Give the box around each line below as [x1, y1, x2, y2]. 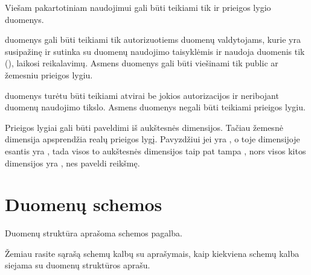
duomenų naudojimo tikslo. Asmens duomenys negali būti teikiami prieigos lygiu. [5, 101, 306, 113]
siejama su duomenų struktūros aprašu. [5, 259, 150, 271]
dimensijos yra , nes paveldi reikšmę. [5, 156, 140, 169]
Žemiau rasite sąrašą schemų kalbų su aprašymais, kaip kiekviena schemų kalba [5, 247, 300, 259]
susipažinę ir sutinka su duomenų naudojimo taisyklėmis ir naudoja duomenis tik [5, 45, 305, 57]
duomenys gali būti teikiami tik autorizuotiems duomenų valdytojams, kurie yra [5, 33, 301, 46]
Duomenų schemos [5, 192, 162, 217]
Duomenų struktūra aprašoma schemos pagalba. [5, 227, 182, 239]
